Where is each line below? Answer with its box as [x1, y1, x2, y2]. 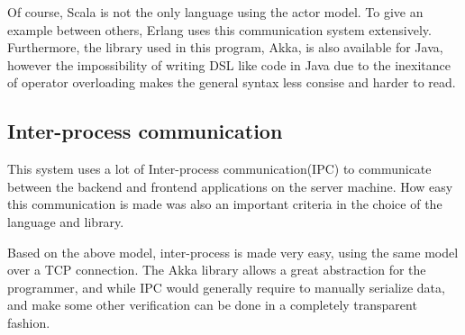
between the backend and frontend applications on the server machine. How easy [7, 177, 453, 195]
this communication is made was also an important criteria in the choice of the [7, 195, 442, 213]
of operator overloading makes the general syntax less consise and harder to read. [7, 73, 456, 92]
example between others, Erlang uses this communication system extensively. [7, 20, 432, 39]
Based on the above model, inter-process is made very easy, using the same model [7, 242, 459, 261]
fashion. [7, 312, 50, 331]
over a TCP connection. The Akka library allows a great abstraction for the [7, 260, 426, 279]
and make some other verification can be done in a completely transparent [7, 295, 417, 314]
